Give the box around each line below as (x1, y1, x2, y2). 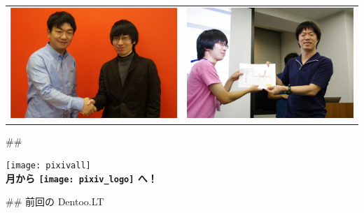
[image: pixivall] (6, 161, 91, 171)
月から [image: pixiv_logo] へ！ (6, 170, 157, 185)
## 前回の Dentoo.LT (6, 194, 104, 209)
